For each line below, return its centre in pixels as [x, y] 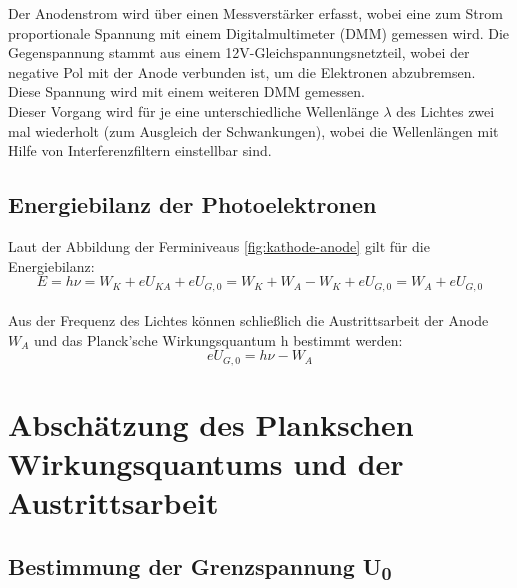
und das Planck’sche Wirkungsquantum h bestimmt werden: [218, 339]
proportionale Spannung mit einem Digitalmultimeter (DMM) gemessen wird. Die [259, 32]
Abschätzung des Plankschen [211, 424]
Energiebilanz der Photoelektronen [192, 204]
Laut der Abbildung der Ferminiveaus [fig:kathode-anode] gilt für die [219, 245]
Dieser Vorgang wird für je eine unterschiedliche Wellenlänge [193, 110]
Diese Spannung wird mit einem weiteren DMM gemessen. [186, 91]
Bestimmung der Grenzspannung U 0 [200, 568]
